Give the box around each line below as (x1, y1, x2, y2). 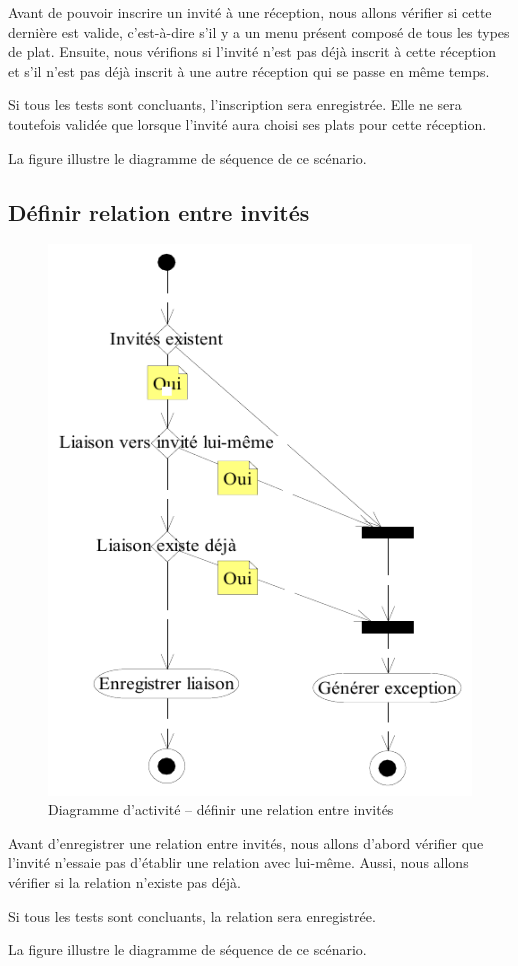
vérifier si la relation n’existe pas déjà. (8, 872, 241, 893)
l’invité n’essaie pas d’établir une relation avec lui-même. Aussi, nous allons (8, 852, 469, 873)
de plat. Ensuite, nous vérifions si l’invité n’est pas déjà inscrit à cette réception (8, 41, 497, 62)
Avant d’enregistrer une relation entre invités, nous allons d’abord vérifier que (8, 832, 484, 853)
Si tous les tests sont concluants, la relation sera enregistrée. (8, 905, 376, 926)
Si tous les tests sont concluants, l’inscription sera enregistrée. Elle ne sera (8, 94, 462, 115)
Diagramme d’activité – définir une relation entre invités (48, 799, 394, 820)
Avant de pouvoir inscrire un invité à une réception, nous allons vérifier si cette (8, 2, 492, 22)
